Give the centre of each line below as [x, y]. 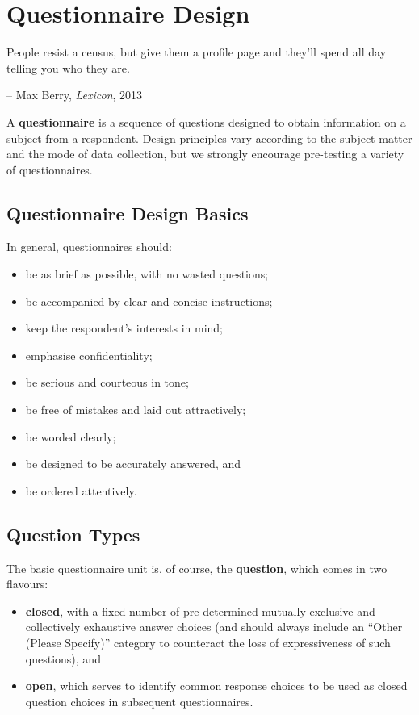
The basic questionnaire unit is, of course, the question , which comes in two [197, 568]
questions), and [63, 658]
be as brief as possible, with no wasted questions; [147, 274]
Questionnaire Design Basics [128, 213]
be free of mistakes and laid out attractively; [136, 410]
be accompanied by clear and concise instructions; [149, 301]
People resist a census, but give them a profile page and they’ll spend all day [197, 52]
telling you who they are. [68, 67]
